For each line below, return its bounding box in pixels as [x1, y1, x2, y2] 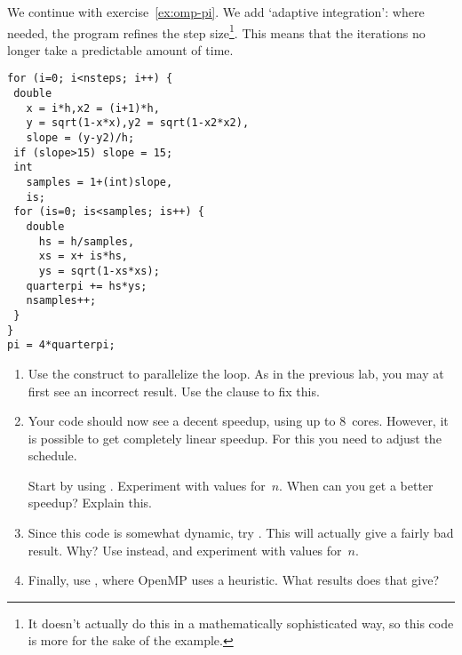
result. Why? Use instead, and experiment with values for [28, 540, 342, 559]
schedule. [28, 446, 77, 465]
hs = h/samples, [38, 235, 135, 248]
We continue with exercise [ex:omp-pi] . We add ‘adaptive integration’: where [7, 3, 425, 20]
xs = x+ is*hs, [38, 250, 129, 263]
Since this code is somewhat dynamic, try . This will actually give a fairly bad [28, 523, 454, 542]
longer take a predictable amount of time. [7, 40, 234, 59]
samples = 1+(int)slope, [26, 176, 173, 189]
